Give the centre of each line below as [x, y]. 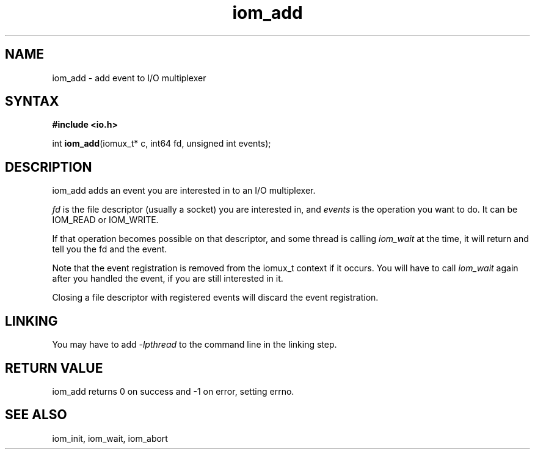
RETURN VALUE [54, 368]
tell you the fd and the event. [110, 249]
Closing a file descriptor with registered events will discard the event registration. [215, 298]
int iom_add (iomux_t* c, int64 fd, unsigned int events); [162, 144]
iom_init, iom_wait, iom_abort [110, 438]
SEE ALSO [36, 415]
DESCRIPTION [49, 167]
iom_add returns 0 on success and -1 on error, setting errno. [173, 391]
